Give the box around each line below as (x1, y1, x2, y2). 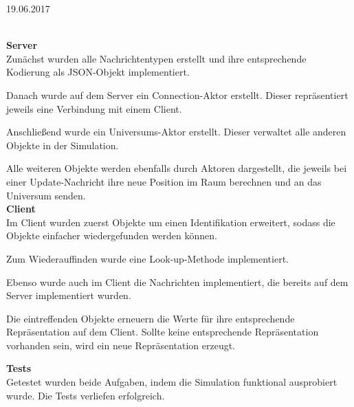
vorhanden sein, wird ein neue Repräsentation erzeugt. (6, 338, 236, 352)
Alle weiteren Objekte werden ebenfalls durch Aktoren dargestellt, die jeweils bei (6, 161, 347, 175)
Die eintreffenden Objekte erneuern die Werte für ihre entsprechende (6, 311, 295, 325)
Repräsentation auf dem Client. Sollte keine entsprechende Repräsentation (6, 324, 319, 339)
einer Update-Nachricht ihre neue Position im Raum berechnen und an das (6, 174, 322, 188)
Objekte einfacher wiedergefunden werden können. (6, 228, 217, 243)
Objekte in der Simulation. (6, 137, 119, 152)
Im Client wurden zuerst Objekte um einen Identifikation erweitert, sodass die (6, 214, 335, 229)
